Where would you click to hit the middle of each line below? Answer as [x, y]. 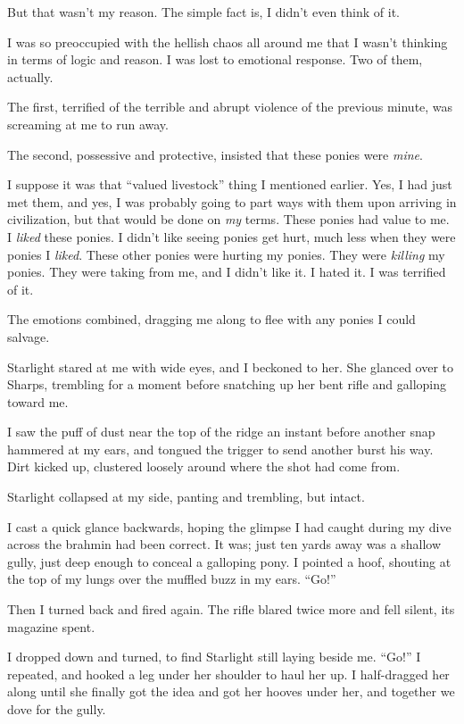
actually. [30, 76]
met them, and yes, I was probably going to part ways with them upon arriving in [232, 201]
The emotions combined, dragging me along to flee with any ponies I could [211, 319]
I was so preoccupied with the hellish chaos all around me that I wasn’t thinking [228, 42]
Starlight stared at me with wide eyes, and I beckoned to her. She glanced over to [230, 366]
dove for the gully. [57, 709]
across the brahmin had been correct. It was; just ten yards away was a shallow [224, 544]
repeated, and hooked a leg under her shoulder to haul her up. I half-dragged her [228, 674]
